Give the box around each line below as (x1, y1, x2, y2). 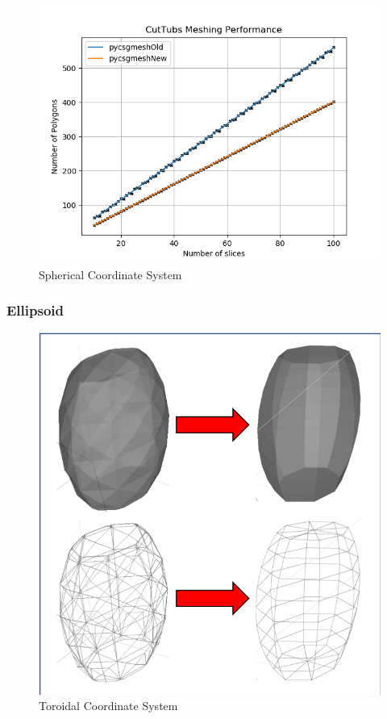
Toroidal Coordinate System (39, 697, 178, 714)
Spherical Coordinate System (39, 265, 182, 282)
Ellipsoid (6, 300, 64, 320)
